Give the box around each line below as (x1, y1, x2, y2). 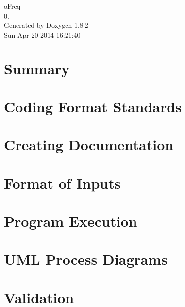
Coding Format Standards (4, 96, 182, 116)
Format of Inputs (4, 173, 121, 192)
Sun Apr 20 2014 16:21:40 (4, 29, 81, 39)
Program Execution (4, 211, 137, 231)
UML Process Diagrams (4, 249, 168, 269)
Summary (4, 58, 70, 78)
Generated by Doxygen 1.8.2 (4, 20, 88, 30)
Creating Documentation (4, 134, 174, 154)
